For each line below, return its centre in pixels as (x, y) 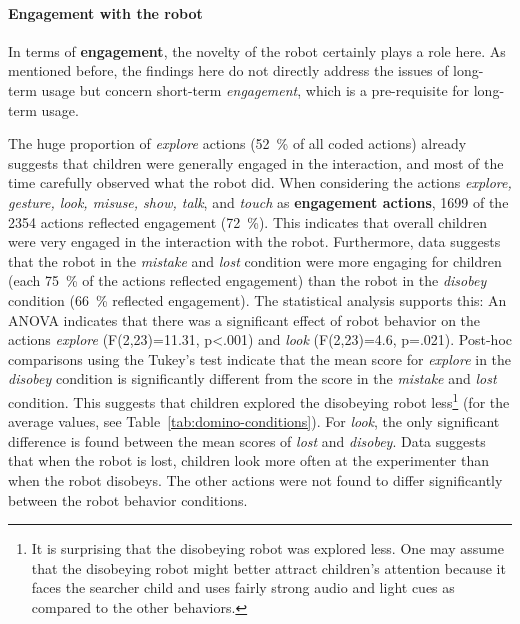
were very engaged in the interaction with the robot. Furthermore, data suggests (254, 241)
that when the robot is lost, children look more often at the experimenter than (249, 460)
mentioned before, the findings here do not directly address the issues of (228, 70)
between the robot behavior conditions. (128, 499)
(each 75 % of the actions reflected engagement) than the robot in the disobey (247, 280)
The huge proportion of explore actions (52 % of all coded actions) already (237, 143)
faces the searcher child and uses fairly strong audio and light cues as (243, 587)
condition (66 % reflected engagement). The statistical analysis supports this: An (257, 299)
